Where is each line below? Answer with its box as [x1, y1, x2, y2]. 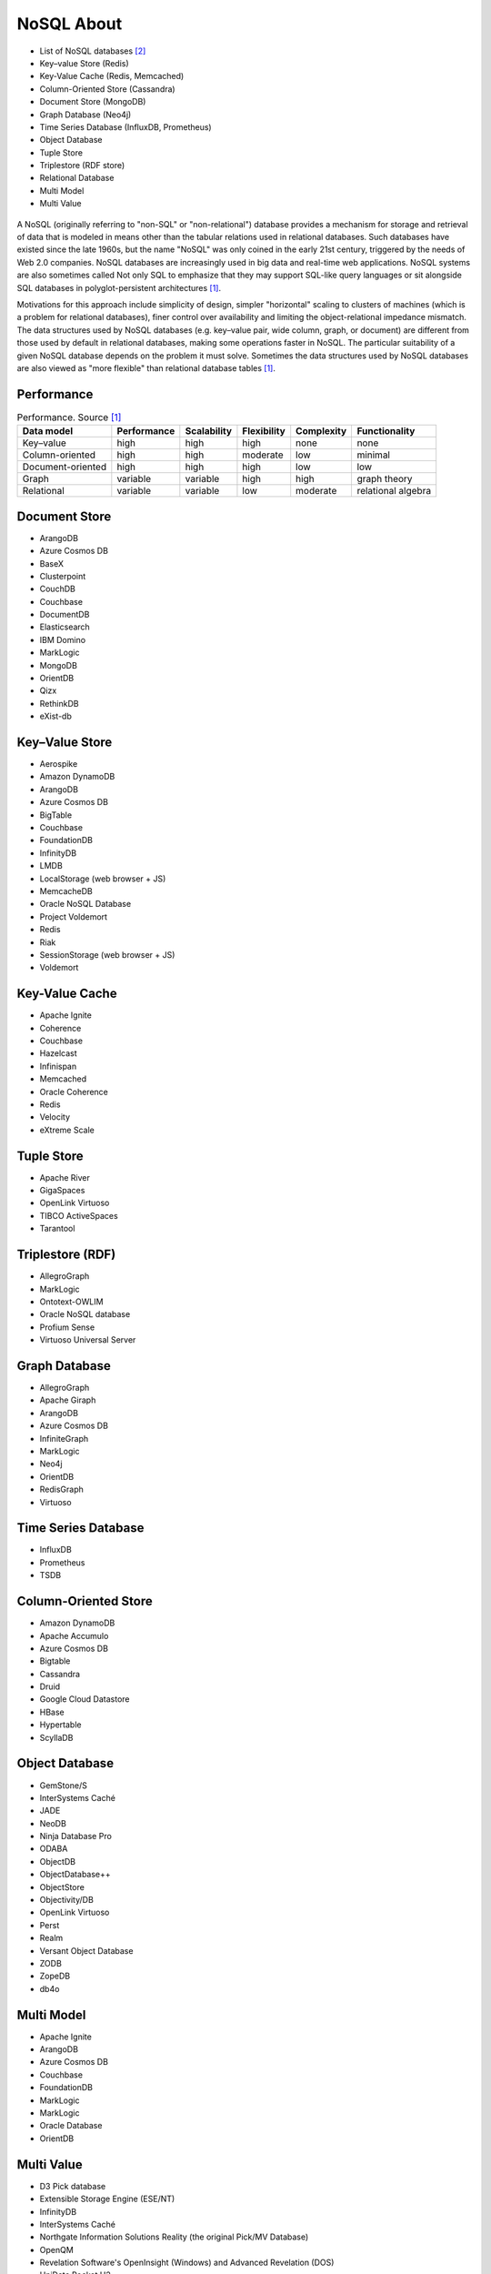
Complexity [296, 425, 347, 438]
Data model [22, 425, 73, 438]
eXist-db [39, 710, 72, 722]
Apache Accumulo [39, 1630, 109, 1641]
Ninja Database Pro [39, 1831, 113, 1842]
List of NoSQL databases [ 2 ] [39, 45, 146, 56]
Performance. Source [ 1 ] [16, 411, 122, 424]
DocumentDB [39, 609, 90, 620]
